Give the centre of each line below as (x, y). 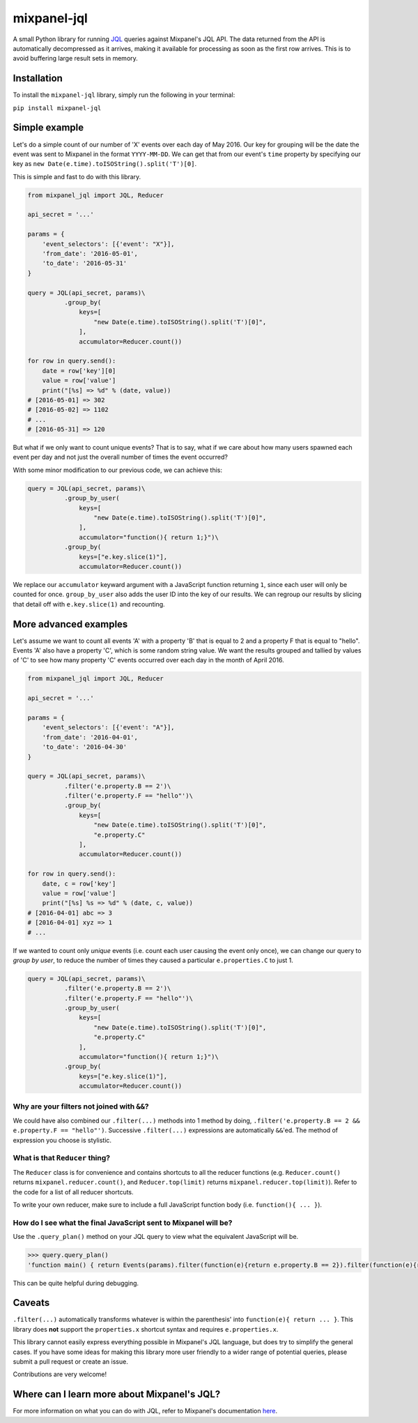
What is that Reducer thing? (62, 1158)
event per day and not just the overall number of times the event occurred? (120, 457)
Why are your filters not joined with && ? (81, 1106)
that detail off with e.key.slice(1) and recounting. (89, 604)
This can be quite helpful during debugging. (76, 1283)
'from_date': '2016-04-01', (90, 737)
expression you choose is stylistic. (62, 1140)
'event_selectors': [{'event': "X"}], (108, 244)
